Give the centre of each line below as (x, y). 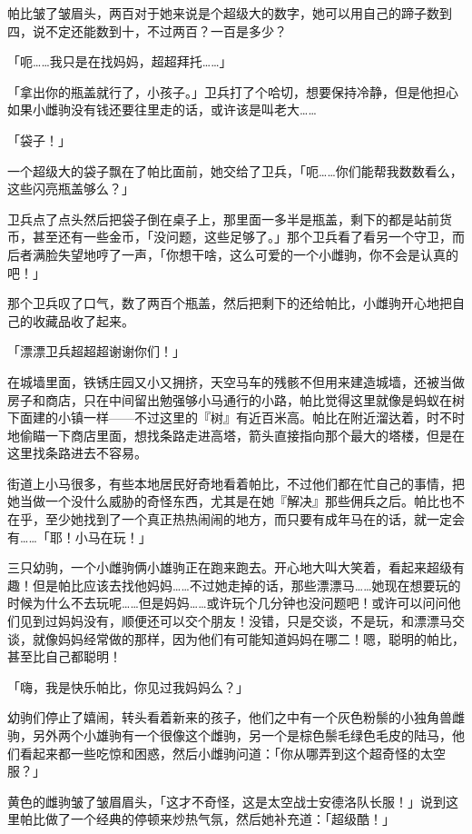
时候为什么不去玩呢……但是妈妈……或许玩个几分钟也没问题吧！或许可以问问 (228, 603)
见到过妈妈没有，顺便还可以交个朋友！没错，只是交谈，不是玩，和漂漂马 (236, 621)
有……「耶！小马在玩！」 (79, 536)
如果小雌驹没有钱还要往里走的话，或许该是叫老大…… (162, 109)
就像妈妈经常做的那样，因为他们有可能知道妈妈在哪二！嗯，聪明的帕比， (248, 638)
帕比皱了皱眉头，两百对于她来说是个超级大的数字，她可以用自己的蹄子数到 (230, 13)
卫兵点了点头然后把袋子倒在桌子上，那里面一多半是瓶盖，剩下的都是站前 (223, 218)
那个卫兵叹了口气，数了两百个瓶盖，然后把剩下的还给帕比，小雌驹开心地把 (230, 303)
